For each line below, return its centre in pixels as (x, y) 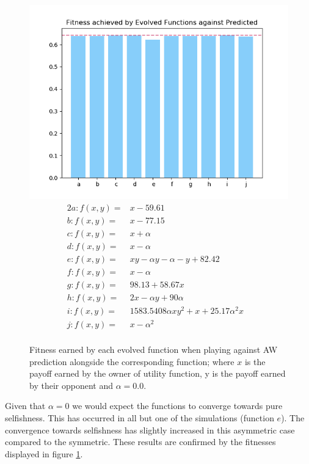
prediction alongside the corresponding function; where (132, 361)
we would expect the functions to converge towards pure (177, 406)
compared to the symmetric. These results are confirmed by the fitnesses (140, 442)
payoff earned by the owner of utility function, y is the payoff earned (158, 373)
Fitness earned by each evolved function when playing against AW (154, 350)
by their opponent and (71, 385)
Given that (25, 406)
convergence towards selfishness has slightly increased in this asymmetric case (150, 430)
